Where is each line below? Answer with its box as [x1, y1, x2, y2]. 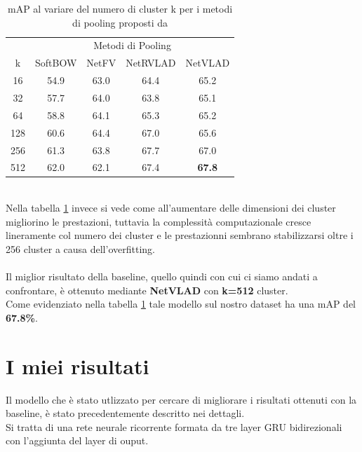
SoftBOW [35, 55, 77, 70]
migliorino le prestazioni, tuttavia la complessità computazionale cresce [6, 214, 311, 228]
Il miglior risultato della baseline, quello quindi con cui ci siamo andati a [6, 269, 318, 283]
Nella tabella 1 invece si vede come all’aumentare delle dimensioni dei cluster [6, 200, 336, 215]
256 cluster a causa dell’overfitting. [6, 241, 155, 256]
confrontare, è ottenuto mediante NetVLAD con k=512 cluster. [6, 282, 288, 297]
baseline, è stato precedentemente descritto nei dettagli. [6, 406, 245, 420]
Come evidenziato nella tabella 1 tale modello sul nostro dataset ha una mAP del [6, 296, 356, 311]
